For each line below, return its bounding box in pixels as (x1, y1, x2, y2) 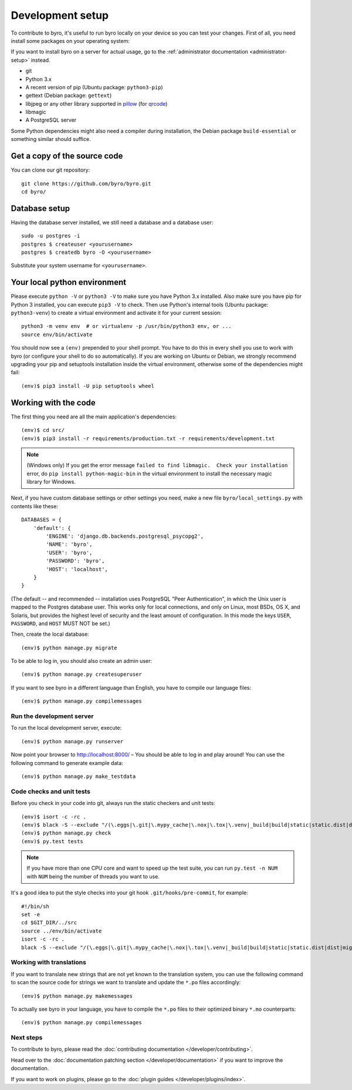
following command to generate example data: (11, 759, 123, 766)
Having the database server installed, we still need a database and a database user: (11, 219, 214, 226)
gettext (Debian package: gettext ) (25, 92, 112, 99)
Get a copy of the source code (11, 151, 123, 161)
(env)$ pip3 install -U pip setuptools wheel (21, 383, 155, 389)
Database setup (11, 203, 70, 213)
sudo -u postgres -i (21, 233, 80, 239)
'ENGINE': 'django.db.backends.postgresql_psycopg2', (46, 533, 204, 540)
